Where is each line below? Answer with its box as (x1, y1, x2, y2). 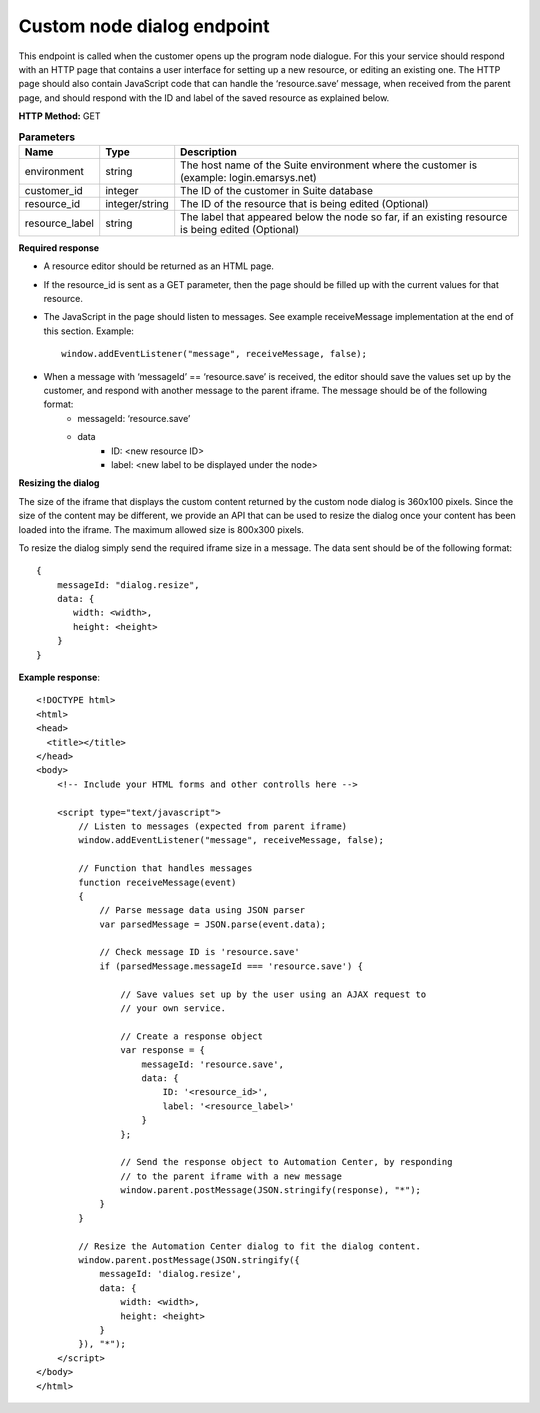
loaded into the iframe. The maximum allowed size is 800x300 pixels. (18, 523, 305, 535)
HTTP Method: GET (18, 110, 101, 122)
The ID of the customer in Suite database (180, 183, 374, 197)
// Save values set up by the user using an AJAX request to (120, 988, 427, 1000)
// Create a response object (120, 1030, 264, 1042)
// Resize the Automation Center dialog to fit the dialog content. (78, 1240, 422, 1252)
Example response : (18, 671, 100, 684)
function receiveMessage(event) (78, 876, 237, 888)
